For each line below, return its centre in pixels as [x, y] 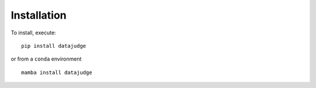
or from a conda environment [46, 59]
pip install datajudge [54, 46]
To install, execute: [33, 33]
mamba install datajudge [57, 72]
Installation [39, 15]
